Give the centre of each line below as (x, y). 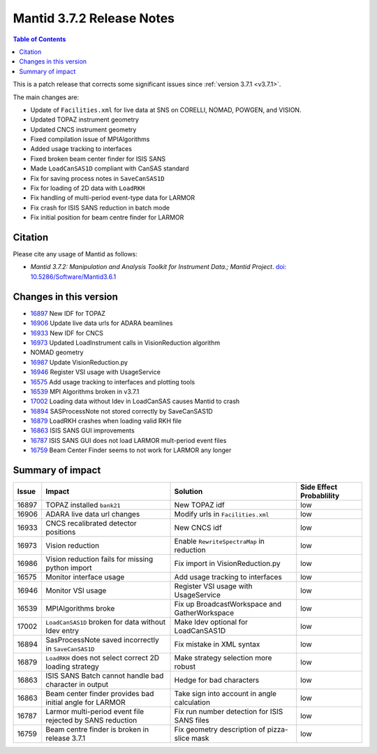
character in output (77, 685)
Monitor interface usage (85, 577)
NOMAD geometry (57, 352)
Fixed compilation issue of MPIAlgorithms (90, 139)
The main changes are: (46, 97)
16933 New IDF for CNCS (67, 333)
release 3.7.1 (66, 739)
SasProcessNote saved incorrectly (103, 640)
